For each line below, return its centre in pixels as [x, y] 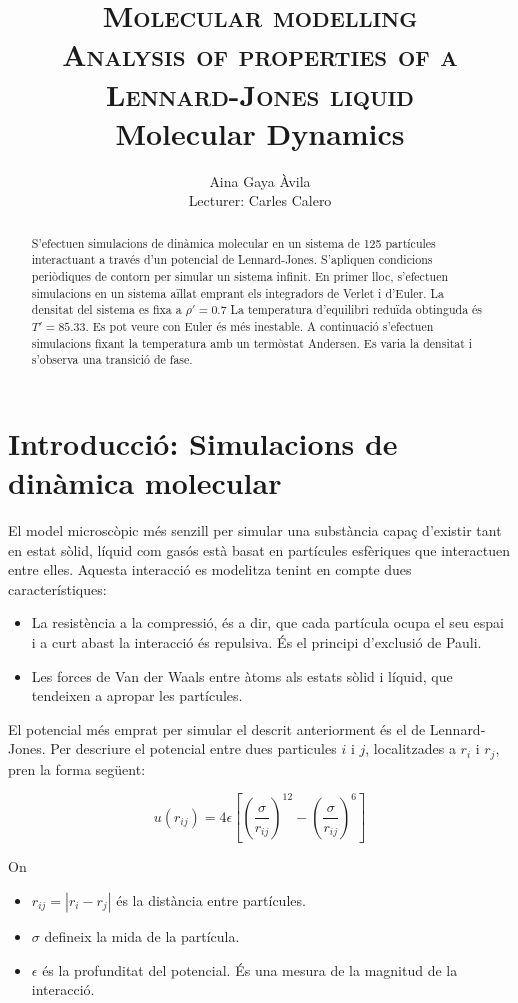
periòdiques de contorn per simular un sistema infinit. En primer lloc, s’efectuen [240, 275]
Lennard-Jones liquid [260, 93]
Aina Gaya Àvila [260, 180]
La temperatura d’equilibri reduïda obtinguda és [356, 309]
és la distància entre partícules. [211, 900]
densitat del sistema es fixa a [106, 309]
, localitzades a [410, 748]
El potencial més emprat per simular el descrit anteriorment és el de [217, 728]
